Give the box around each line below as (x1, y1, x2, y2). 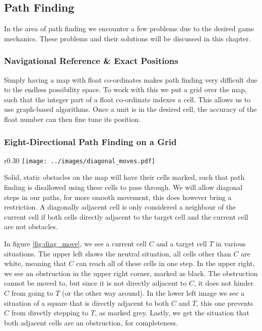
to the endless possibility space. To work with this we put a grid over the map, (4, 84, 247, 95)
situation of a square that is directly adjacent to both (4, 297, 169, 308)
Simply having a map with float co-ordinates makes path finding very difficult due (4, 74, 257, 85)
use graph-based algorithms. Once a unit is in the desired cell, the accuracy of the (4, 104, 257, 114)
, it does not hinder (193, 278, 253, 288)
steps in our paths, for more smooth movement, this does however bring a (4, 191, 232, 202)
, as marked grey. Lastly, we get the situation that (95, 307, 249, 318)
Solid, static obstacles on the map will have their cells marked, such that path (4, 172, 245, 182)
